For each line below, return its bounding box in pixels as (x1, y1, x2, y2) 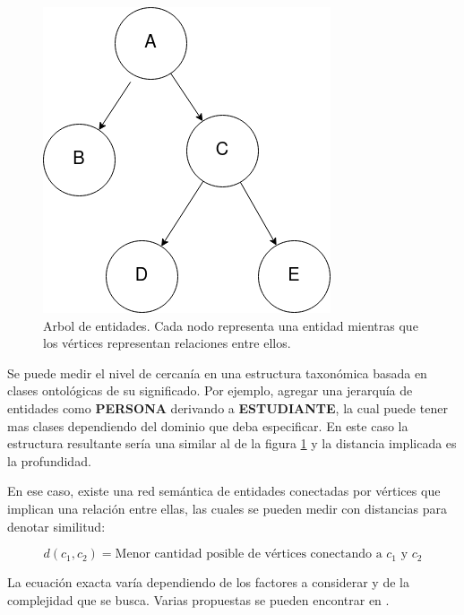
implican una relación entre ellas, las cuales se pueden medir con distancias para (7, 498, 447, 517)
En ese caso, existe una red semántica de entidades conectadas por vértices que (7, 481, 441, 500)
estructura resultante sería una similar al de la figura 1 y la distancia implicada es (7, 434, 457, 453)
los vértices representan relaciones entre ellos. (43, 333, 291, 352)
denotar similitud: (7, 516, 106, 535)
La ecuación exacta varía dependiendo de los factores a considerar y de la (7, 573, 409, 592)
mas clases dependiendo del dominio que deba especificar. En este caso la (7, 416, 408, 435)
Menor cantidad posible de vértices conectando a (115, 548, 382, 561)
